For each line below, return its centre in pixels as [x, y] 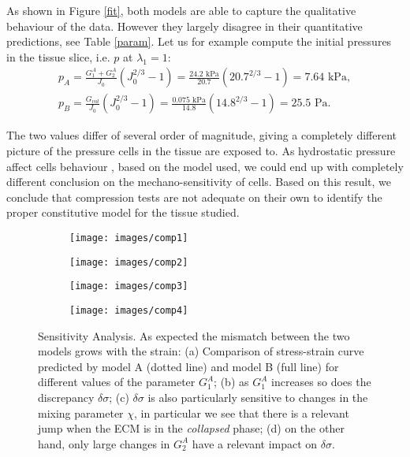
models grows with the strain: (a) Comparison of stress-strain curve [201, 351]
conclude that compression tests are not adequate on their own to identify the [194, 197]
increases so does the [321, 382]
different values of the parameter [117, 382]
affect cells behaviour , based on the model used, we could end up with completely [205, 166]
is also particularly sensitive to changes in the [258, 397]
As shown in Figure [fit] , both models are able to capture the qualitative [181, 10]
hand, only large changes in [104, 443]
